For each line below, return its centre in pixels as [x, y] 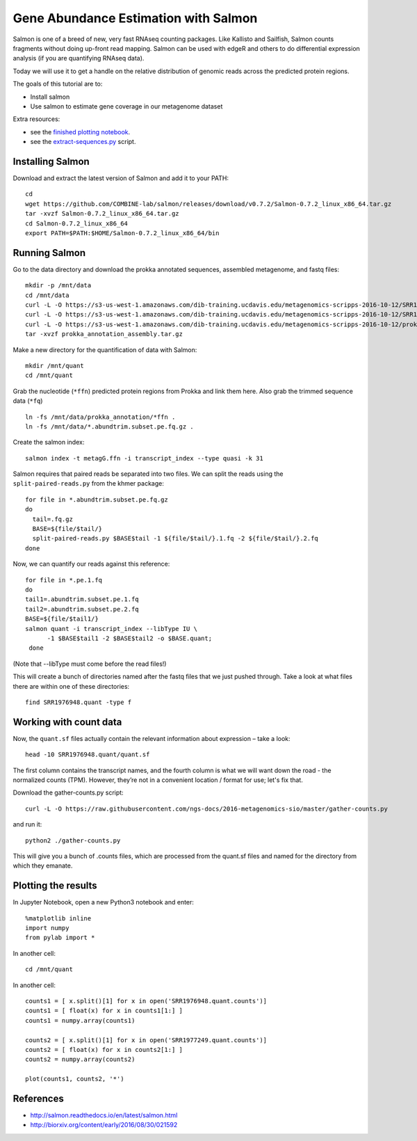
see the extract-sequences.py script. [83, 142]
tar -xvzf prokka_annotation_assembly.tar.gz [104, 334]
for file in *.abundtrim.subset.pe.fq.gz [97, 500]
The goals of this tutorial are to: [58, 84]
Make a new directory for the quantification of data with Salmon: [105, 350]
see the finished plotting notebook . [80, 131]
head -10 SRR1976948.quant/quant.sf [88, 755]
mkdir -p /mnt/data [58, 286]
